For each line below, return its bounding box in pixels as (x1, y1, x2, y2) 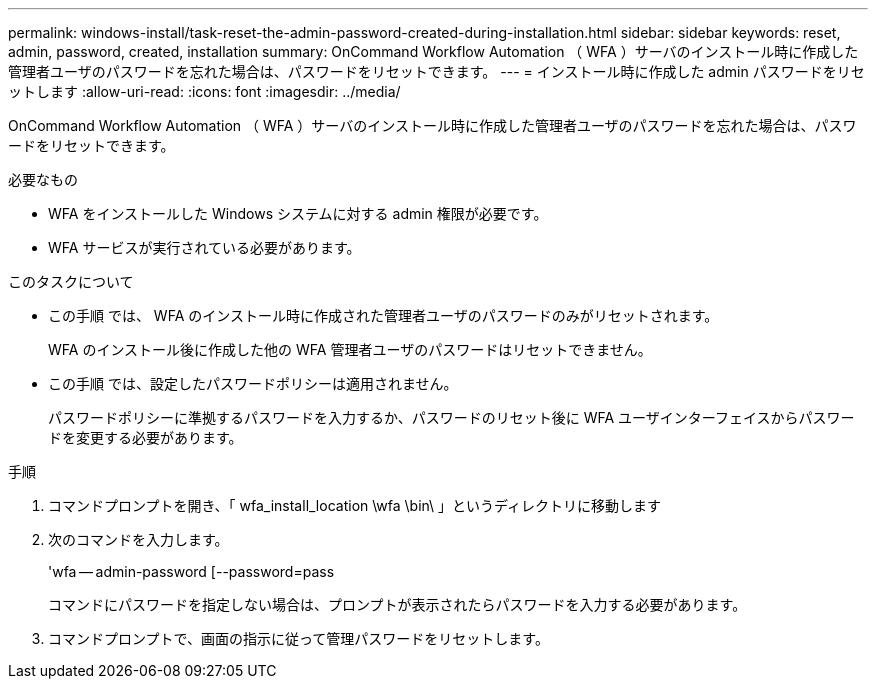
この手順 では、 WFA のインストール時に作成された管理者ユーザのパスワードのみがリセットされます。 (48, 307, 719, 324)
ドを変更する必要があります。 (48, 429, 243, 446)
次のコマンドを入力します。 (48, 531, 229, 548)
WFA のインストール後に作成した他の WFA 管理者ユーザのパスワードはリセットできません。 (48, 341, 652, 358)
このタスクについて (8, 273, 134, 290)
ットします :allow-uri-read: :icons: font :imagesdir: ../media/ (8, 83, 401, 100)
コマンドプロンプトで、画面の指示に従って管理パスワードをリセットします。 (48, 630, 549, 647)
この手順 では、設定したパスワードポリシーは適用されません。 (48, 375, 458, 392)
